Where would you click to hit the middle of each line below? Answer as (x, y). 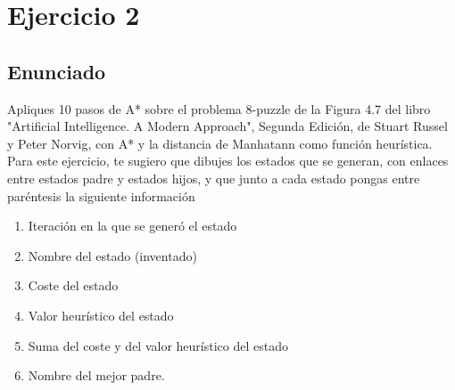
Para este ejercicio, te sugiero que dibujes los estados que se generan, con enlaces (228, 161)
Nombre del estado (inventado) (112, 255)
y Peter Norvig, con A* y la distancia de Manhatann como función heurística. (220, 143)
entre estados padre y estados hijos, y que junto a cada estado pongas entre (214, 178)
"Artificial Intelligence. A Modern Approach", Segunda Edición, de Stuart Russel (227, 126)
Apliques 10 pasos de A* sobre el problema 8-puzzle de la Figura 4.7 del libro (219, 108)
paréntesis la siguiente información (101, 195)
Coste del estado (73, 285)
